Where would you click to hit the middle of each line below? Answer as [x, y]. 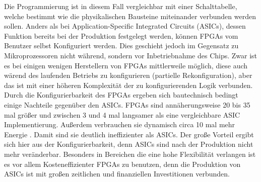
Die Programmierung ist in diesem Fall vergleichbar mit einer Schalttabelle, [121, 6]
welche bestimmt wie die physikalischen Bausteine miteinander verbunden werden [130, 16]
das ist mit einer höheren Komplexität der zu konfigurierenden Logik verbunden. [128, 85]
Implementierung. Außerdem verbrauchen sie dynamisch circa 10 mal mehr [120, 124]
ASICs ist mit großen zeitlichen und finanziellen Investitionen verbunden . [117, 174]
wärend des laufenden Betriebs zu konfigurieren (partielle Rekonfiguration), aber [128, 75]
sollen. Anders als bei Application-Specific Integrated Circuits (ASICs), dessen [125, 26]
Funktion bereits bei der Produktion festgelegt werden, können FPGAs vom [121, 35]
